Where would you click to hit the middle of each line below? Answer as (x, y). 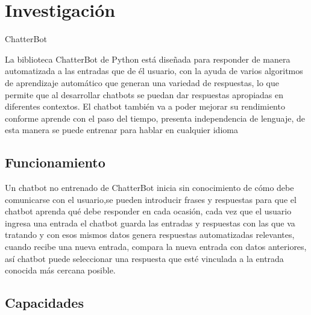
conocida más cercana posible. (60, 270)
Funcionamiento (55, 162)
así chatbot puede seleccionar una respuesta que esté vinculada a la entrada (144, 258)
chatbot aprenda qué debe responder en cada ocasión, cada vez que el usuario (148, 211)
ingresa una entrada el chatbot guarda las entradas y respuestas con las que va (150, 223)
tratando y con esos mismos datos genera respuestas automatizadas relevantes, (150, 235)
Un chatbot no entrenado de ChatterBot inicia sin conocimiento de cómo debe (149, 188)
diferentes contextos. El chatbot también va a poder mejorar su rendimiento (145, 106)
